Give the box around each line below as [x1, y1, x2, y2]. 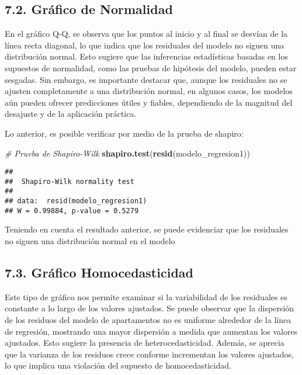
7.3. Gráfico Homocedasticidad [5, 263, 193, 281]
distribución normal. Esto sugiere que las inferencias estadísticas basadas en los [5, 50, 288, 62]
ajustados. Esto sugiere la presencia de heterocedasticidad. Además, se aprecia [5, 336, 284, 349]
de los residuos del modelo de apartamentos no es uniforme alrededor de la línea [5, 314, 291, 325]
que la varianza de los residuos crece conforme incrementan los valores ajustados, [5, 348, 294, 360]
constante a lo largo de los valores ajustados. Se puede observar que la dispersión [5, 302, 294, 314]
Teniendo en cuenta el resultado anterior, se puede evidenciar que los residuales [5, 223, 289, 235]
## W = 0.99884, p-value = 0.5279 [5, 206, 139, 215]
